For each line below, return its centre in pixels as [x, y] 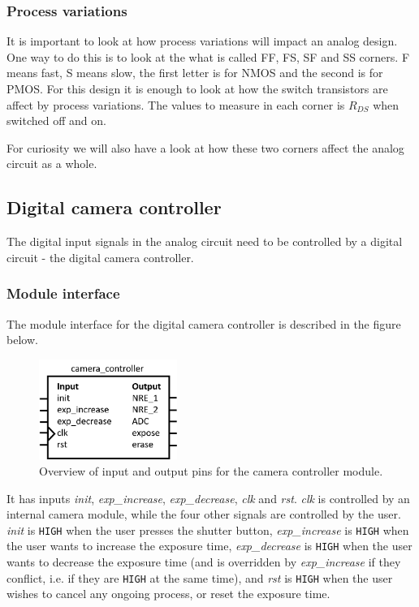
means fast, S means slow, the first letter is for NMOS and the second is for [195, 73]
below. [22, 340]
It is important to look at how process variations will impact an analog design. [202, 41]
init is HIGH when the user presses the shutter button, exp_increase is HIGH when [208, 530]
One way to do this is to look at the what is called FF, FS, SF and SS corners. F [208, 56]
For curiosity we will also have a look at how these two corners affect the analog [205, 147]
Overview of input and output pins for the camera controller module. [211, 470]
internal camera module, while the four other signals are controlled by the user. [204, 514]
